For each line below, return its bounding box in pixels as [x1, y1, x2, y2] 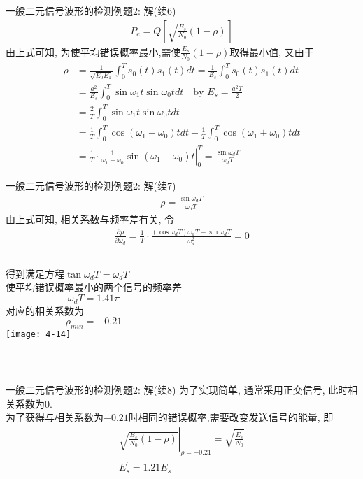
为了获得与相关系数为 [6, 410, 104, 424]
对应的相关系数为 [6, 303, 84, 317]
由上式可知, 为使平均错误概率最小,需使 [6, 44, 181, 59]
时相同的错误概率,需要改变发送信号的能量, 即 [128, 410, 334, 424]
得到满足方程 [6, 266, 64, 280]
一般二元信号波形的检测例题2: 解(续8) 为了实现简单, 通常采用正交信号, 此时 [6, 383, 348, 397]
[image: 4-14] [6, 329, 71, 339]
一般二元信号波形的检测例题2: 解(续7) [6, 178, 176, 193]
